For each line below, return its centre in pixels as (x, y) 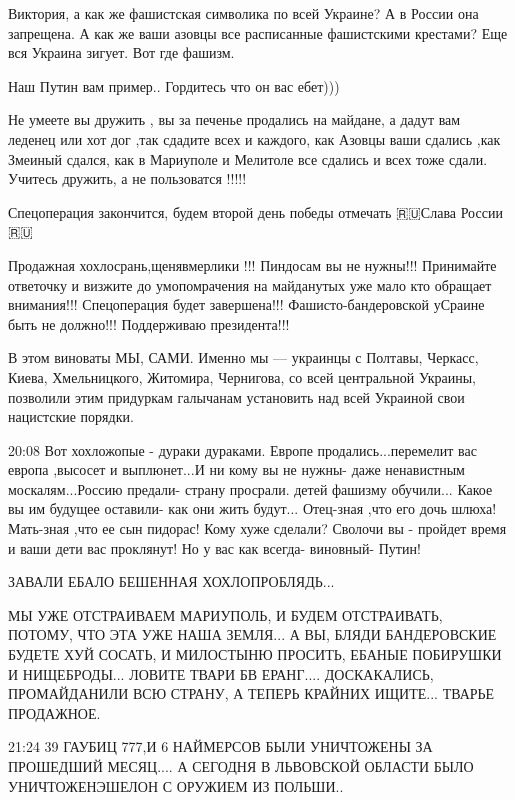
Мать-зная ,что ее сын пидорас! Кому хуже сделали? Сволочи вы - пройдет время (257, 528)
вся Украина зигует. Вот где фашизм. (121, 52)
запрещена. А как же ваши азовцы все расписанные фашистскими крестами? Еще (258, 32)
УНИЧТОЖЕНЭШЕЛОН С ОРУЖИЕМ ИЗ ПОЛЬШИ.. (176, 785)
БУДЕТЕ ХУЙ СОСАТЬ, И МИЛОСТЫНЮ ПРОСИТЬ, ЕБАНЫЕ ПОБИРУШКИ (255, 654)
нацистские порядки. (71, 416)
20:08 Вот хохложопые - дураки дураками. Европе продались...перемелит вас (242, 449)
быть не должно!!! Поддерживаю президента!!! (149, 323)
